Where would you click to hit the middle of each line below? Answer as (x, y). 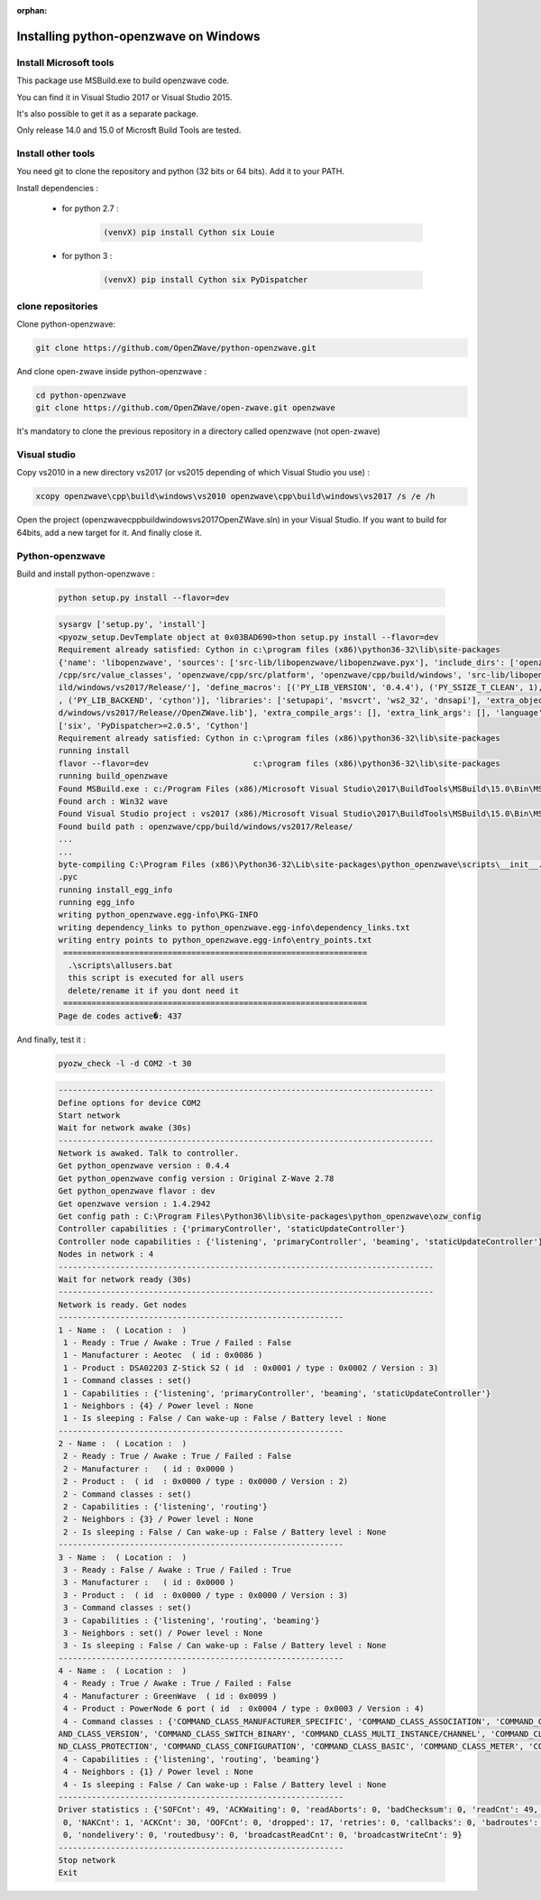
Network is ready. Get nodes (123, 1305)
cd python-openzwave (81, 395)
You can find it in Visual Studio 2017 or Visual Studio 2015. (124, 97)
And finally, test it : (51, 1039)
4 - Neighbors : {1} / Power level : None (159, 1772)
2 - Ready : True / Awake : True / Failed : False (178, 1456)
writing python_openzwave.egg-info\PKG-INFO (158, 915)
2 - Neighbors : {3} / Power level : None (159, 1519)
